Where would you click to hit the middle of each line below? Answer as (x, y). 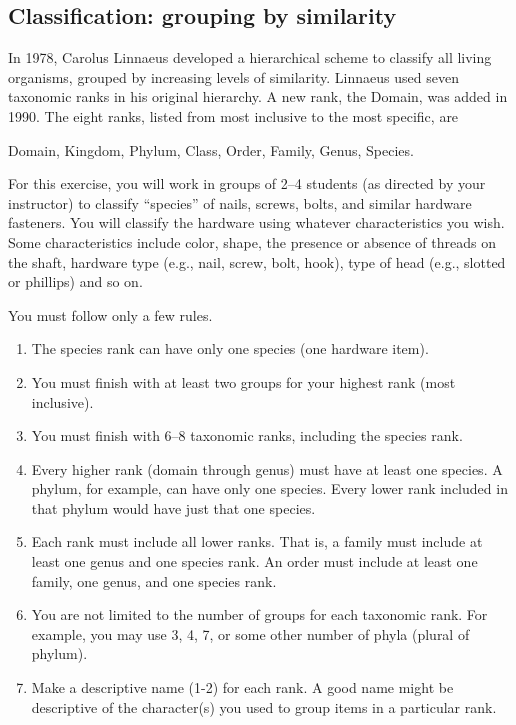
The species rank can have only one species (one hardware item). (230, 348)
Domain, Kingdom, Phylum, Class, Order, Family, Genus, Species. (211, 149)
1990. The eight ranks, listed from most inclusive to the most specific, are (233, 115)
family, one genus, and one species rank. (154, 580)
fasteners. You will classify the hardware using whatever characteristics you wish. (256, 222)
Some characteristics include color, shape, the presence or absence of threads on (252, 241)
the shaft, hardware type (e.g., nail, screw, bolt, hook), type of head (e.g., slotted (257, 261)
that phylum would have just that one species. (173, 507)
